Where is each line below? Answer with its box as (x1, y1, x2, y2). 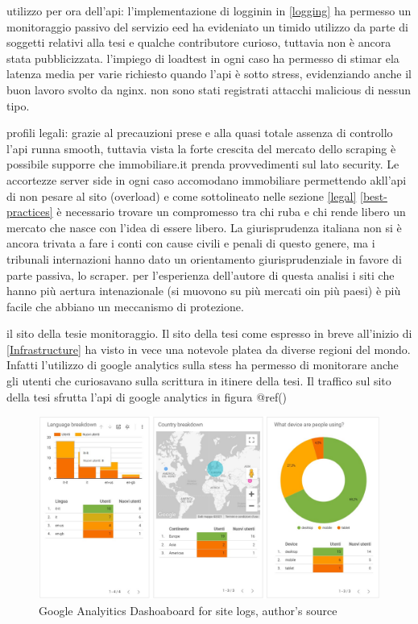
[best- (360, 187, 387, 204)
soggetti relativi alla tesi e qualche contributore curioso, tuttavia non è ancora (6, 34, 391, 51)
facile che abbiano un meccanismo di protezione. (6, 297, 244, 314)
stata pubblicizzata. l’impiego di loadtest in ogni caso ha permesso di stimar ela (6, 49, 399, 66)
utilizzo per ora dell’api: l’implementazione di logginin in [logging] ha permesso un (6, 2, 412, 19)
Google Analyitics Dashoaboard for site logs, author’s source (39, 601, 337, 618)
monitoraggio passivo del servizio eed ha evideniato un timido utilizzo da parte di (6, 18, 408, 35)
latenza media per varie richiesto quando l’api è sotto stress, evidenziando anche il (6, 65, 412, 82)
